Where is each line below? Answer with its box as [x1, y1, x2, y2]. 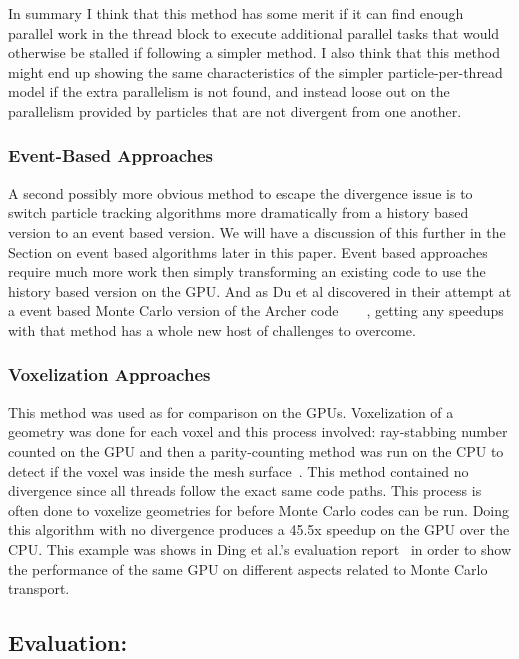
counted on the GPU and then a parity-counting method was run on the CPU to [8, 440, 504, 461]
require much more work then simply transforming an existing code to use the [8, 261, 486, 282]
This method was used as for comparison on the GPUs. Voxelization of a [8, 401, 454, 422]
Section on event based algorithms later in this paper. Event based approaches [8, 241, 488, 262]
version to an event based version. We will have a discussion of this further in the [8, 221, 506, 242]
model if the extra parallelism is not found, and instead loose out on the [8, 81, 450, 102]
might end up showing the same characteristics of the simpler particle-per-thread [8, 61, 503, 82]
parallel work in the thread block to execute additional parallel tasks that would [8, 22, 500, 43]
